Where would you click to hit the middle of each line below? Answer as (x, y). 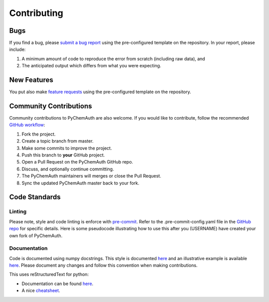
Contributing (36, 13)
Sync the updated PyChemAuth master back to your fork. (80, 183)
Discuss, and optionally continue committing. (68, 169)
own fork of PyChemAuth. (36, 235)
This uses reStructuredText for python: (49, 275)
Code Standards (35, 197)
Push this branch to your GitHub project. (63, 155)
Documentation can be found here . (58, 284)
